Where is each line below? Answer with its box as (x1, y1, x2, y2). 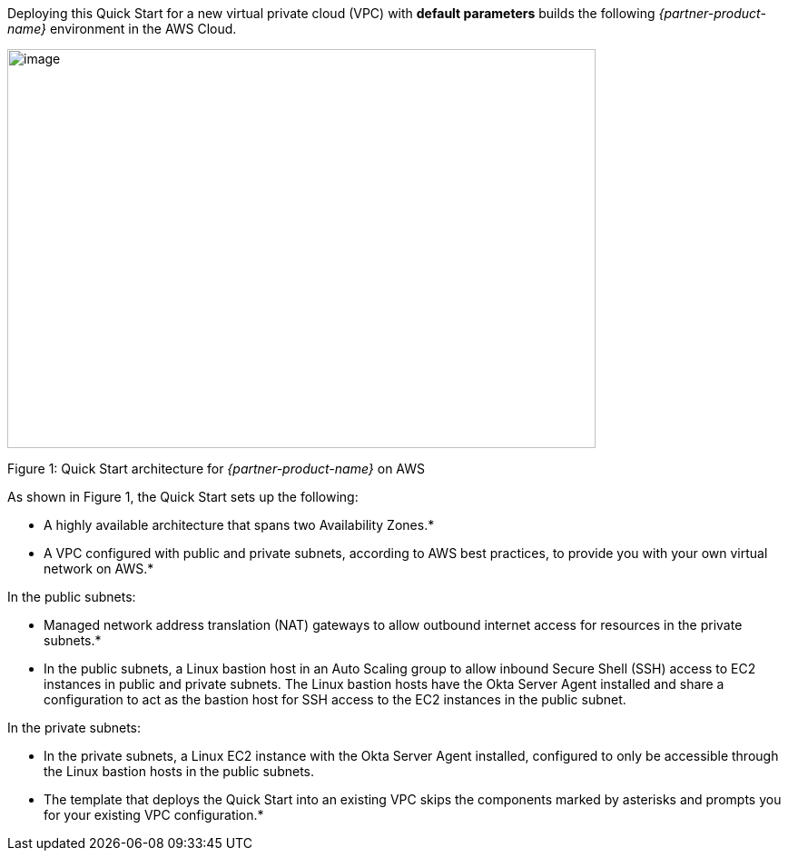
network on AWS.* (44, 561, 154, 576)
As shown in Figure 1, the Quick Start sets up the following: (7, 489, 359, 504)
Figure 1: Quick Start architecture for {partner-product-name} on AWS (7, 461, 425, 476)
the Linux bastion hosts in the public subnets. (44, 763, 314, 779)
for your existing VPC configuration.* (44, 807, 264, 823)
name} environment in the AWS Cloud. (7, 21, 237, 36)
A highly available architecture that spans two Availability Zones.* (44, 517, 435, 533)
